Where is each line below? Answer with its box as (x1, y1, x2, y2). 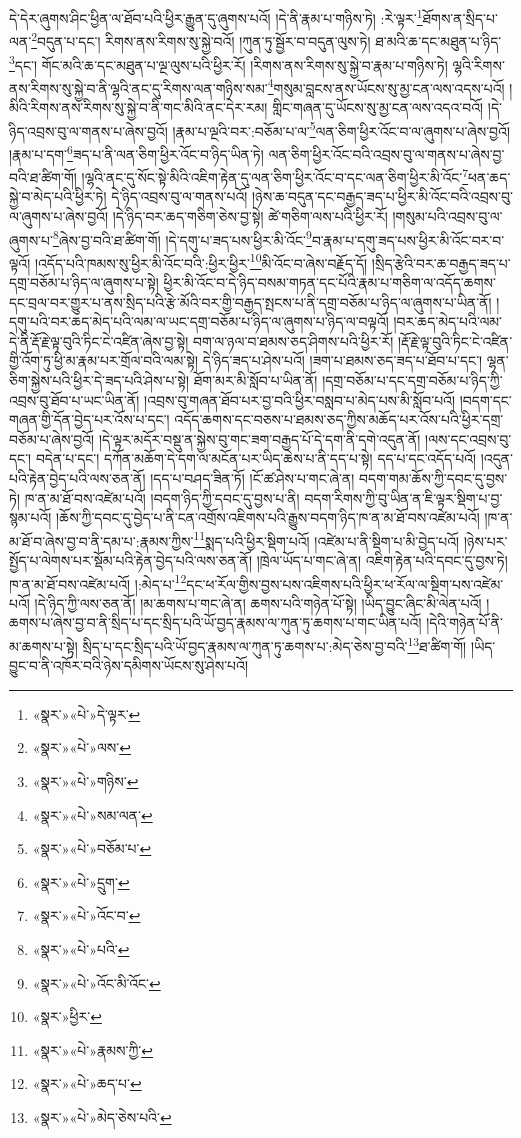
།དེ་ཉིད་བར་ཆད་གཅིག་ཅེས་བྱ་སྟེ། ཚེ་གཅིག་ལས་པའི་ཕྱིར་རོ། (112, 205, 388, 226)
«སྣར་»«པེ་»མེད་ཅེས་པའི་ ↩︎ (32, 1107, 172, 1127)
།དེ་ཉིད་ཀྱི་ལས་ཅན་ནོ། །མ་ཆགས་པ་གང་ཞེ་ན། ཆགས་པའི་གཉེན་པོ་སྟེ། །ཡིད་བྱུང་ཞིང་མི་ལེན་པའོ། (34, 592, 482, 613)
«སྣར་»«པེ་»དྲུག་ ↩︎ (32, 871, 130, 892)
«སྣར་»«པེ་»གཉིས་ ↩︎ (32, 771, 139, 792)
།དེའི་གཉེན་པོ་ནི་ (426, 612, 503, 633)
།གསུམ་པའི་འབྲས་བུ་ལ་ (392, 205, 503, 226)
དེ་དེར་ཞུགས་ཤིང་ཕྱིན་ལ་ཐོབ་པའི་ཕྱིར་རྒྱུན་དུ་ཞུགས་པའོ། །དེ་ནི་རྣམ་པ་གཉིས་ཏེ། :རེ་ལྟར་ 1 (9, 5, 423, 28)
